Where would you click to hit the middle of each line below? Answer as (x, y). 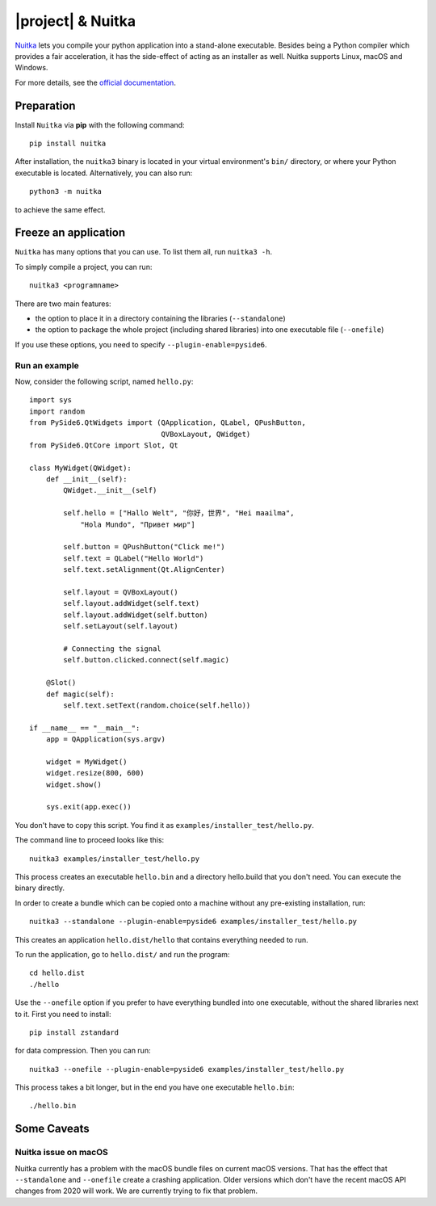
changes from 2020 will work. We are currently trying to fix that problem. (136, 1191)
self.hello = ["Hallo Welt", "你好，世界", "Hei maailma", (179, 513)
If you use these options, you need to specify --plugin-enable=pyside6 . (141, 344)
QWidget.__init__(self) (110, 490)
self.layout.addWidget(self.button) (136, 615)
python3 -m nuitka (66, 191)
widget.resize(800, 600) (95, 773)
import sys (51, 400)
